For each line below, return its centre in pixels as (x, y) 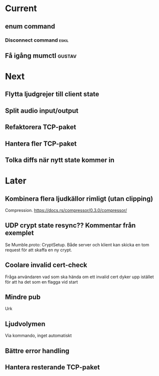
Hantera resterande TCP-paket (53, 368)
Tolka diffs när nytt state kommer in (60, 160)
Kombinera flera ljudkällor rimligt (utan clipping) (79, 199)
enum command (30, 26)
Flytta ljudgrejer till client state (52, 94)
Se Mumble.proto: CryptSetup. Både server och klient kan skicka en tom (77, 244)
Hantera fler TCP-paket (41, 143)
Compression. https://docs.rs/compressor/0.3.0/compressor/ (66, 211)
